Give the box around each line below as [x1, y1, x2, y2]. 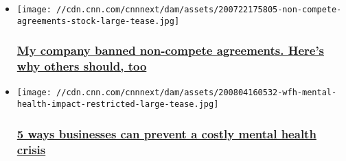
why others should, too [16, 58, 147, 75]
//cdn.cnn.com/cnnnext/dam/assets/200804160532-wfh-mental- [56, 88, 337, 98]
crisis [16, 140, 46, 158]
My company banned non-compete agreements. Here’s [16, 42, 325, 59]
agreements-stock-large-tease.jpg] [16, 16, 180, 26]
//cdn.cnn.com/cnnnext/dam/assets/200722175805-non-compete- [56, 5, 342, 14]
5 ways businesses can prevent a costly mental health [16, 125, 316, 142]
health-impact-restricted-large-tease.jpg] [16, 99, 219, 110]
